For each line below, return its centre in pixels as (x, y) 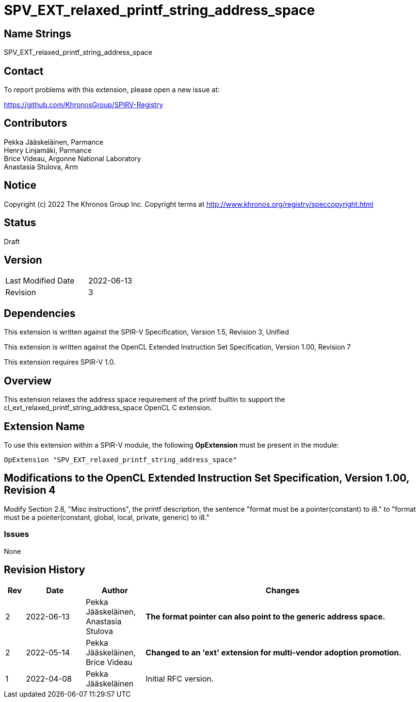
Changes (283, 591)
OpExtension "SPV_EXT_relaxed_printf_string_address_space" (121, 460)
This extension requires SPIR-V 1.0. (60, 362)
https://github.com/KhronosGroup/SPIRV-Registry (84, 105)
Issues (17, 534)
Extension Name (44, 426)
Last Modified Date (40, 281)
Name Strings (38, 33)
